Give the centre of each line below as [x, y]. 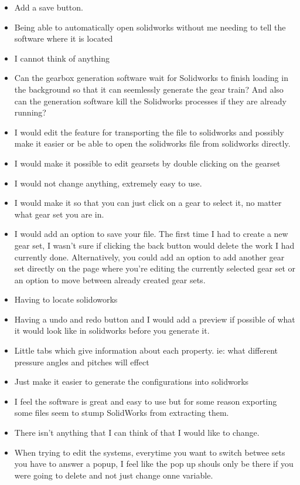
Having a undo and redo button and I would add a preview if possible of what [155, 319]
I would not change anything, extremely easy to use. [108, 183]
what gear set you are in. [59, 214]
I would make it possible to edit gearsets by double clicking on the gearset [147, 163]
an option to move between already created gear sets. [110, 279]
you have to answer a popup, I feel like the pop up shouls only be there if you [154, 464]
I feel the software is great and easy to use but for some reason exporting [146, 401]
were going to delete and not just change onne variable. [114, 475]
